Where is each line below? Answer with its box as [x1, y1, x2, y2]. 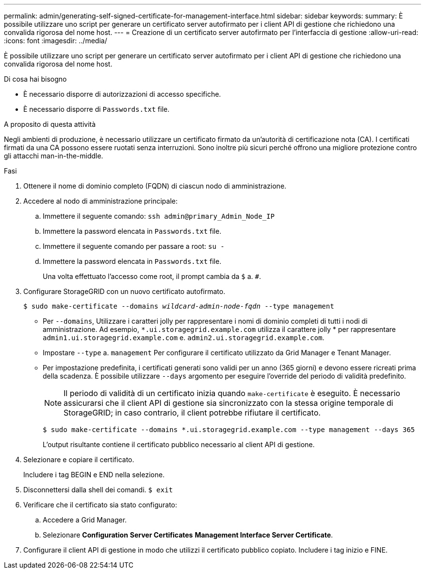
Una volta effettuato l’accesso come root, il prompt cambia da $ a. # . [43, 272, 262, 280]
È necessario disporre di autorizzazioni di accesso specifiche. [23, 90, 221, 98]
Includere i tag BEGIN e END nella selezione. [23, 470, 165, 479]
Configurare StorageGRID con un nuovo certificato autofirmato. [23, 287, 226, 295]
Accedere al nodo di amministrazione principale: [23, 197, 178, 205]
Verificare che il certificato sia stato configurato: [23, 501, 178, 509]
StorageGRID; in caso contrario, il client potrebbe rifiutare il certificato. [64, 408, 321, 417]
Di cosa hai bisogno [4, 75, 67, 83]
